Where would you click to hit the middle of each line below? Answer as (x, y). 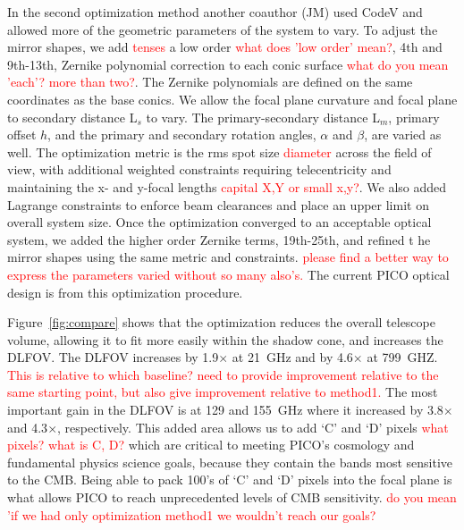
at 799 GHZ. (402, 357)
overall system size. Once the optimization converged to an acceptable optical (219, 222)
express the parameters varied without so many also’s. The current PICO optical (228, 274)
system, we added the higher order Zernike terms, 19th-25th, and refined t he (219, 239)
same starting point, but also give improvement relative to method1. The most (223, 392)
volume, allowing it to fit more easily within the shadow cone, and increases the (225, 339)
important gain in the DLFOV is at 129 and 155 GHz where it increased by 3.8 (225, 410)
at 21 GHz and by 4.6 (292, 357)
